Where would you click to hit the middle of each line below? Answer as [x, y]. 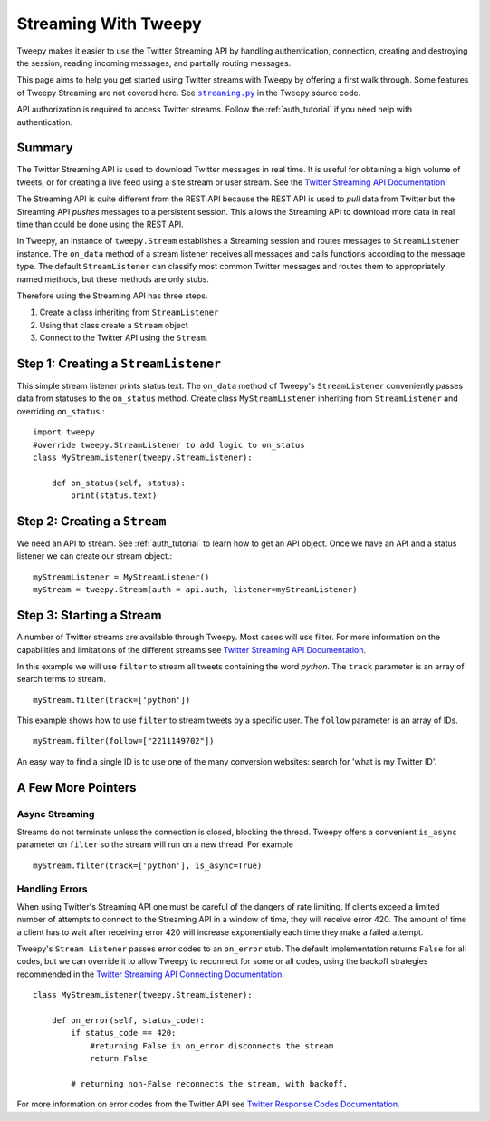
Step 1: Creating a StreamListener [119, 363]
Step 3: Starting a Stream [89, 615]
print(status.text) [114, 496]
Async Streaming [56, 814]
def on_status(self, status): [118, 483]
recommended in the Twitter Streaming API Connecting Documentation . [151, 974]
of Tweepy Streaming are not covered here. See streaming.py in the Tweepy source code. [189, 93]
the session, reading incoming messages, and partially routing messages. [154, 63]
